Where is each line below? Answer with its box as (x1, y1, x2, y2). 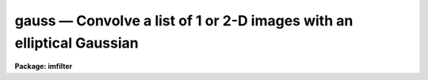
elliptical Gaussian (14, 34, 139, 51)
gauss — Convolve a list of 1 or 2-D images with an (14, 12, 353, 29)
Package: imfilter (14, 62, 73, 71)
